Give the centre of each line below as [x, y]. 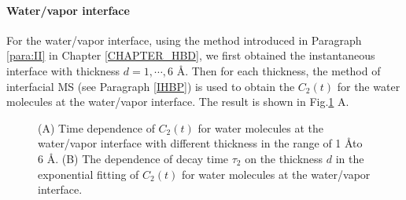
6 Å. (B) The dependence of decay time [133, 158]
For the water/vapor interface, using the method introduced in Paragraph [184, 40]
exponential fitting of [89, 174]
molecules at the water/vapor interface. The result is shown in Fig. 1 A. [178, 102]
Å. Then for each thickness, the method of [279, 70]
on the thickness [284, 158]
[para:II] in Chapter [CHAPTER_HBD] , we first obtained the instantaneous [191, 55]
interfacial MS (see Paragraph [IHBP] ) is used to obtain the [151, 86]
